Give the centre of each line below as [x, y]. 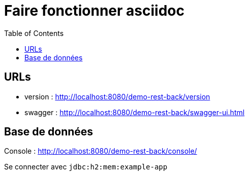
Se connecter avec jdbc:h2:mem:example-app [86, 167]
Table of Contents [34, 33]
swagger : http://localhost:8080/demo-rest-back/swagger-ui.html [135, 112]
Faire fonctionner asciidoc [94, 11]
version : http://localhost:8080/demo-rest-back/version [117, 96]
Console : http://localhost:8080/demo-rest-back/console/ [101, 151]
